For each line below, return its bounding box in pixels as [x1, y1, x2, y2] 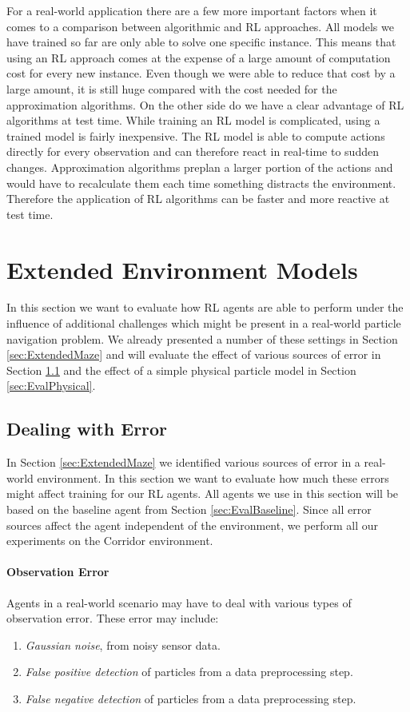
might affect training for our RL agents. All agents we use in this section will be [6, 485, 399, 502]
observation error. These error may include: [6, 610, 219, 626]
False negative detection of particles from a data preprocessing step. [25, 690, 356, 706]
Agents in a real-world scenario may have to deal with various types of [6, 594, 352, 611]
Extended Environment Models [6, 253, 358, 285]
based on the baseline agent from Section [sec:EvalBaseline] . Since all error [6, 500, 372, 517]
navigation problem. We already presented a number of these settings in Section [6, 330, 398, 347]
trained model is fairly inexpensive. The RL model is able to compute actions [6, 127, 385, 144]
